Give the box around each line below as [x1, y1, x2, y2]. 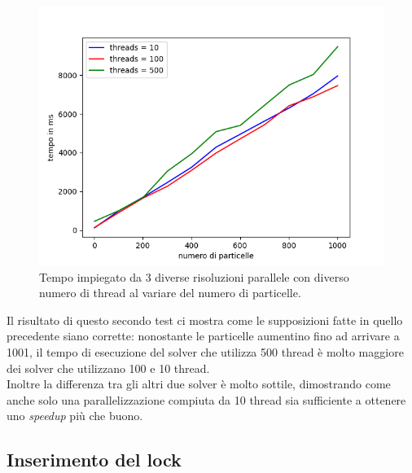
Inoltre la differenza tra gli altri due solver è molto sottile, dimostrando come [7, 375, 391, 392]
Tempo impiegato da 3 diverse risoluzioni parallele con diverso [39, 268, 349, 285]
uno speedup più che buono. [7, 407, 143, 424]
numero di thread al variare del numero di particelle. [39, 284, 301, 301]
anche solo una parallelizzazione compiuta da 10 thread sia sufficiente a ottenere [7, 391, 406, 408]
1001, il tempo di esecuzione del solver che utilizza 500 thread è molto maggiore [7, 343, 404, 360]
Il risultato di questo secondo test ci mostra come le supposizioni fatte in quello [7, 311, 403, 328]
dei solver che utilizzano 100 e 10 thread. [7, 359, 210, 376]
